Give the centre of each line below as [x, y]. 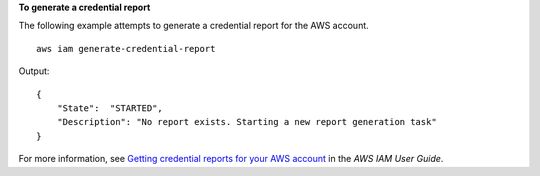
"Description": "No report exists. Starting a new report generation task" [246, 122]
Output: [34, 71]
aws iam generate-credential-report [126, 48]
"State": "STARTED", [110, 108]
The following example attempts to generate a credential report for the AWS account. [193, 26]
